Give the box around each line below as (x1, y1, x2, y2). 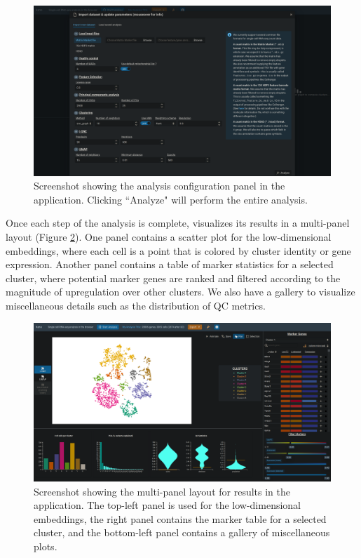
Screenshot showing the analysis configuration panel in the (34, 178, 285, 193)
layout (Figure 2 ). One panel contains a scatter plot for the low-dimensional (6, 230, 332, 244)
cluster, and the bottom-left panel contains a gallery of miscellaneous (34, 525, 330, 540)
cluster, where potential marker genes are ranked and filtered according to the (6, 270, 341, 285)
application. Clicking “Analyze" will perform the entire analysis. (34, 192, 308, 206)
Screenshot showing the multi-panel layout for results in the (34, 484, 290, 498)
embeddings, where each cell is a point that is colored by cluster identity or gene (6, 243, 351, 258)
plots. (34, 539, 57, 554)
